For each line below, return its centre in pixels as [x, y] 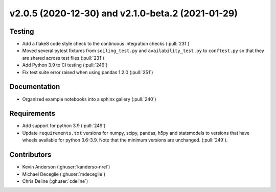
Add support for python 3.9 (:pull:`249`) [64, 126]
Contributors [30, 155]
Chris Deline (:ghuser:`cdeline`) [55, 181]
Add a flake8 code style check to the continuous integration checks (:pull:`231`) [106, 44]
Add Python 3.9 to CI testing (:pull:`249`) [65, 65]
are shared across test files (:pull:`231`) [63, 58]
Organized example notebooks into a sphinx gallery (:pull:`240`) [89, 99]
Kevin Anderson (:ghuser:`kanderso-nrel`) [66, 167]
